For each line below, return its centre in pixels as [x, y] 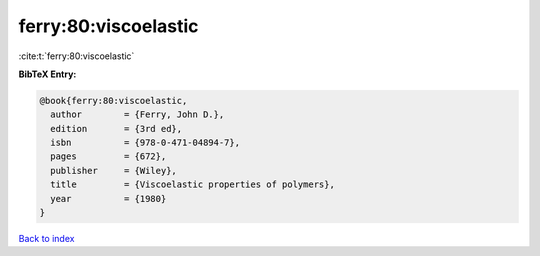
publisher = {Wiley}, [113, 170]
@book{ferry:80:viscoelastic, [113, 100]
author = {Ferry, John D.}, [137, 114]
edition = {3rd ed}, [116, 128]
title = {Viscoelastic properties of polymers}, [192, 184]
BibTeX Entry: [47, 74]
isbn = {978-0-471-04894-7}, [145, 143]
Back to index [46, 239]
